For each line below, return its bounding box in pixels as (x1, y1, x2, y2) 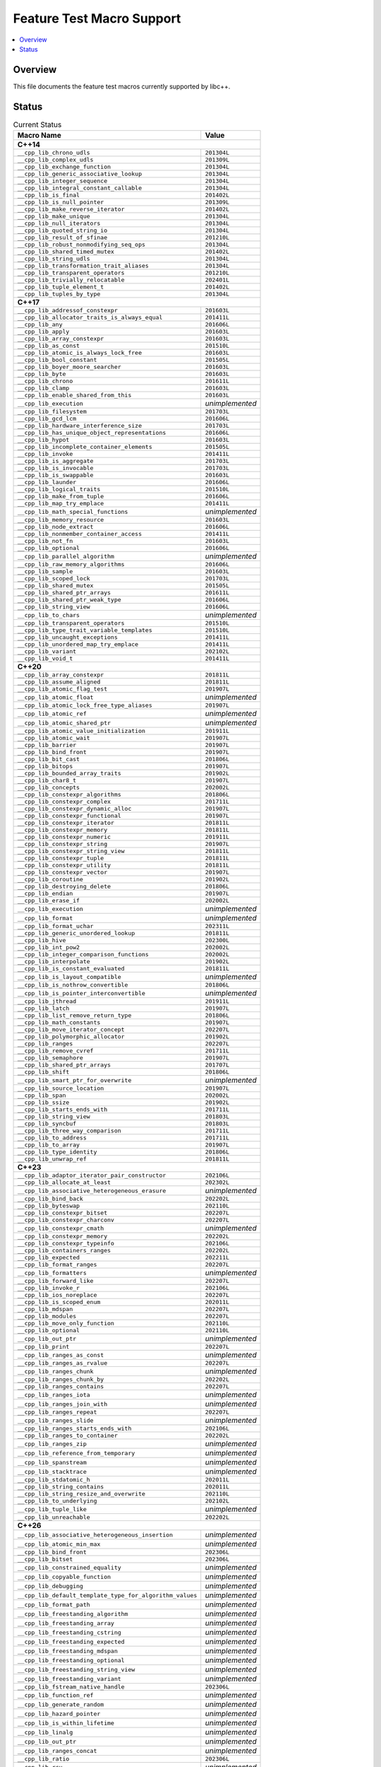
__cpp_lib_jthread (17, 997, 77, 1005)
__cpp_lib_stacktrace (17, 1467, 87, 1475)
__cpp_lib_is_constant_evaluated (17, 965, 125, 973)
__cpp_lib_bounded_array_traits (17, 770, 121, 777)
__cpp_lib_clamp (17, 384, 70, 392)
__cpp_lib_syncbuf (17, 1120, 77, 1127)
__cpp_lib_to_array (17, 1141, 80, 1149)
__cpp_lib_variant (17, 647, 77, 655)
